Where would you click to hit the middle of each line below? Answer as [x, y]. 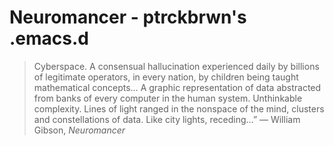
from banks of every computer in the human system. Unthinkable [168, 98]
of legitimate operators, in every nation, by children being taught [166, 77]
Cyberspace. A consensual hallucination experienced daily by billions [176, 66]
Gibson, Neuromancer [79, 130]
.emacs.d [49, 38]
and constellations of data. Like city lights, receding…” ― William [167, 119]
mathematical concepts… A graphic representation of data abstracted [177, 87]
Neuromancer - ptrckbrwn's [128, 17]
